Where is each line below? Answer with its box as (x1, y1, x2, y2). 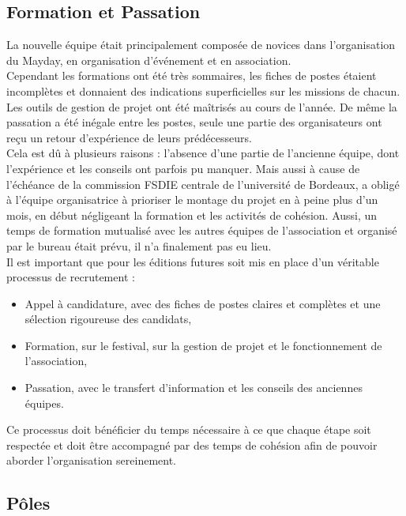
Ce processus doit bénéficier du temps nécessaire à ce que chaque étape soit (6, 421, 371, 438)
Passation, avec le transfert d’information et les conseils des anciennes (24, 379, 363, 396)
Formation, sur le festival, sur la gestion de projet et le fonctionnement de (24, 337, 382, 353)
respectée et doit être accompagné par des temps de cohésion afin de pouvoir (6, 436, 378, 453)
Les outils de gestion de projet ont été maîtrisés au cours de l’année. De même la (6, 98, 397, 115)
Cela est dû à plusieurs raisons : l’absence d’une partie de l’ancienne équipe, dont (6, 145, 400, 161)
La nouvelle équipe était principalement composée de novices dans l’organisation (6, 36, 396, 53)
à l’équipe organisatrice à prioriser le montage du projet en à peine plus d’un (6, 191, 378, 208)
